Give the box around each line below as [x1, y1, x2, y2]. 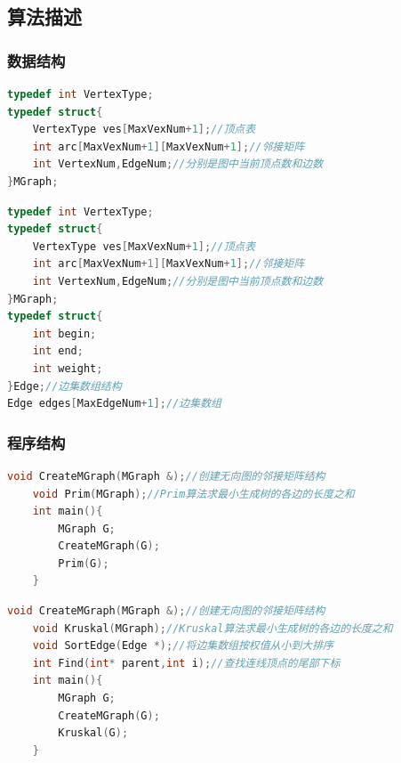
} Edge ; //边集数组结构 [7, 379, 122, 393]
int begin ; [32, 327, 97, 340]
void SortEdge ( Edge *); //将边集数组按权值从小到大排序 [32, 639, 333, 653]
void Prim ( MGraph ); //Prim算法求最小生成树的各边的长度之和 [32, 487, 355, 500]
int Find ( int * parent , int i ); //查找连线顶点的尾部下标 [32, 656, 341, 670]
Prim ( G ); [58, 556, 109, 570]
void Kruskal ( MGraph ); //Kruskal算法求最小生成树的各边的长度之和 [32, 621, 393, 635]
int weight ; [32, 361, 103, 375]
